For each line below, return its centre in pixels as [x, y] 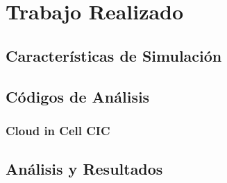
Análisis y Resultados [84, 169]
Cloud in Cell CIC [58, 130]
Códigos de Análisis [78, 96]
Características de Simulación [114, 55]
